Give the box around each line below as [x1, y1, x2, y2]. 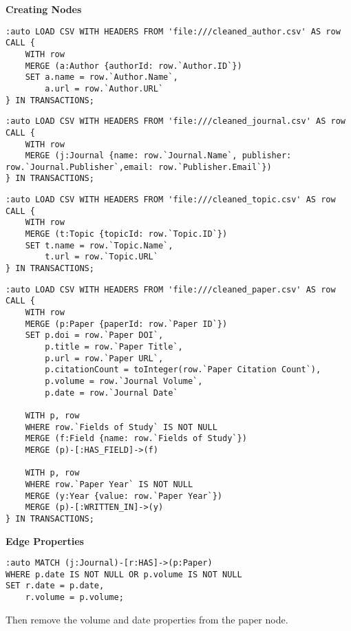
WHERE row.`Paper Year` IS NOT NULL [25, 479, 193, 489]
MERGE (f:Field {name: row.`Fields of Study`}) [25, 434, 247, 444]
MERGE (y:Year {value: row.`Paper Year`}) [25, 491, 222, 501]
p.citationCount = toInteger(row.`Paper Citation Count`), [45, 365, 321, 375]
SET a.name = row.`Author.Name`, [25, 72, 178, 83]
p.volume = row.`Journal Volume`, [45, 376, 203, 386]
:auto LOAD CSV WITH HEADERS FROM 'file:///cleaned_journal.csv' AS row [6, 116, 345, 127]
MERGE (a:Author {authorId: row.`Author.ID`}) [25, 61, 242, 71]
